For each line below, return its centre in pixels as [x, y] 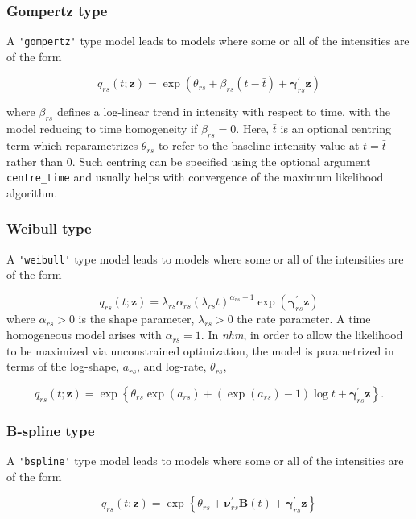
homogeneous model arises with [84, 335]
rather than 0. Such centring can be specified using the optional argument [189, 161]
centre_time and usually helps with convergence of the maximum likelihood [195, 177]
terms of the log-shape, [63, 366]
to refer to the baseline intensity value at [259, 145]
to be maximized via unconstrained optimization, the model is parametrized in [200, 350]
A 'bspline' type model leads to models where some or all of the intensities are [205, 461]
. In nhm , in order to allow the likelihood [302, 335]
